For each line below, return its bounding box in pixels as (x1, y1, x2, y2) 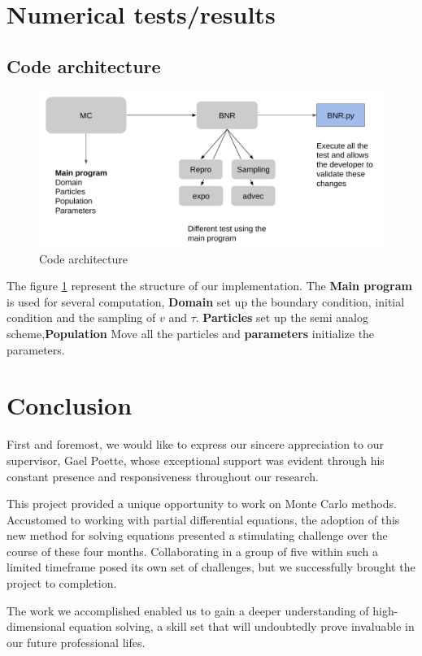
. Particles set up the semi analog (195, 309, 368, 326)
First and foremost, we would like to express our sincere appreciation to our (7, 436, 385, 453)
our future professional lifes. (7, 633, 146, 650)
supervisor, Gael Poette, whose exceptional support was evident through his (7, 451, 385, 468)
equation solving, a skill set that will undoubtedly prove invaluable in (69, 618, 415, 635)
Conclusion (7, 389, 133, 422)
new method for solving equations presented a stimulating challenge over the (7, 527, 388, 544)
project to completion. (7, 575, 117, 592)
